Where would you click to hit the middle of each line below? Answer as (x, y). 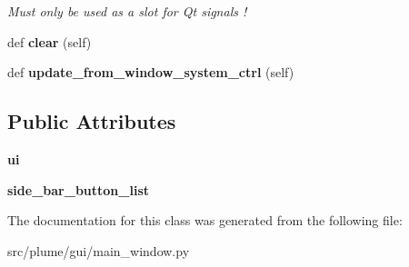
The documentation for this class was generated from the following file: (205, 220)
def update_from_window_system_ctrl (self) (151, 72)
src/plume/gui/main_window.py (99, 250)
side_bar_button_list (79, 189)
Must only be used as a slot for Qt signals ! (127, 11)
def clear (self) (50, 41)
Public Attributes (92, 121)
